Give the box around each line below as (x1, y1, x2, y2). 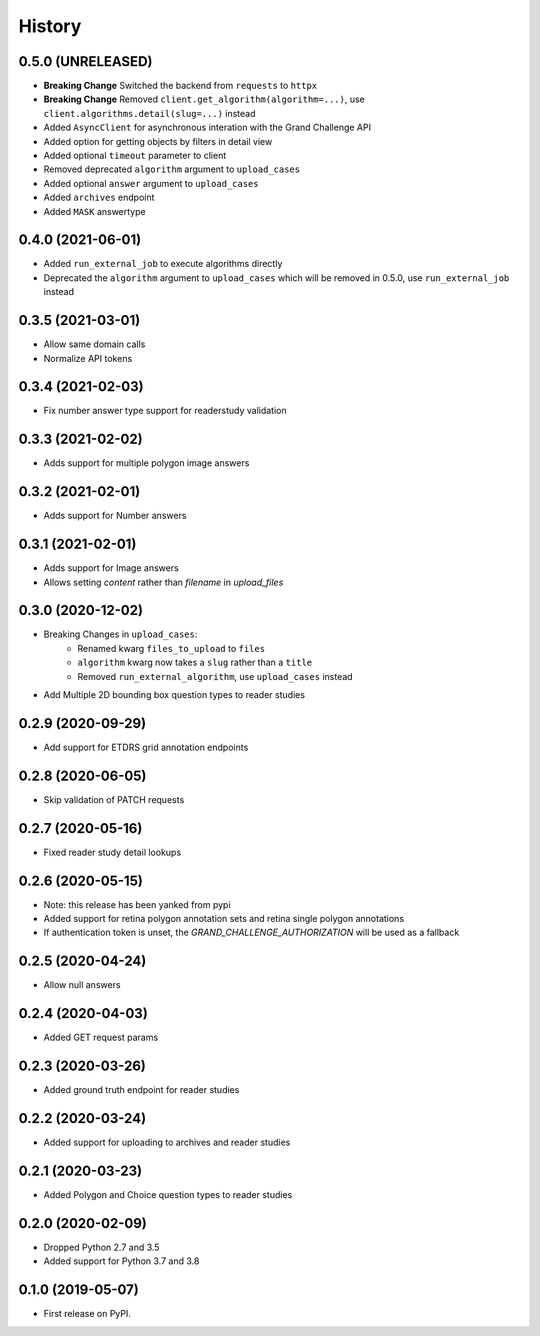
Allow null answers (43, 979, 121, 991)
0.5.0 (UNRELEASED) (18, 53, 153, 70)
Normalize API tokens (43, 352, 133, 364)
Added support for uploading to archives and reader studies (43, 1136, 291, 1149)
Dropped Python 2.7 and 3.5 (43, 1241, 160, 1253)
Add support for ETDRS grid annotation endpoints (43, 741, 249, 753)
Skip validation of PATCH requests (43, 793, 185, 805)
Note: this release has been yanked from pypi (43, 898, 231, 910)
